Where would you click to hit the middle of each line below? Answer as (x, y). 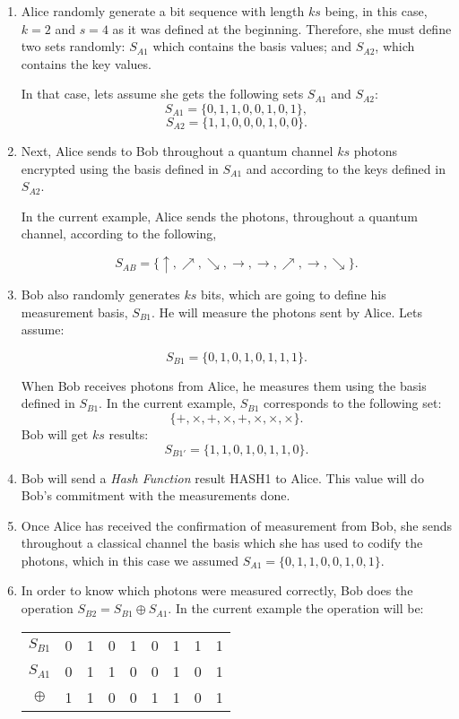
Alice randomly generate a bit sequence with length (163, 11)
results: (129, 433)
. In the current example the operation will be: (296, 608)
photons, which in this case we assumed (130, 560)
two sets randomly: (73, 46)
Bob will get (55, 433)
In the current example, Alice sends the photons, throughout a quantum (219, 216)
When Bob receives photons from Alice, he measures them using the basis (224, 385)
